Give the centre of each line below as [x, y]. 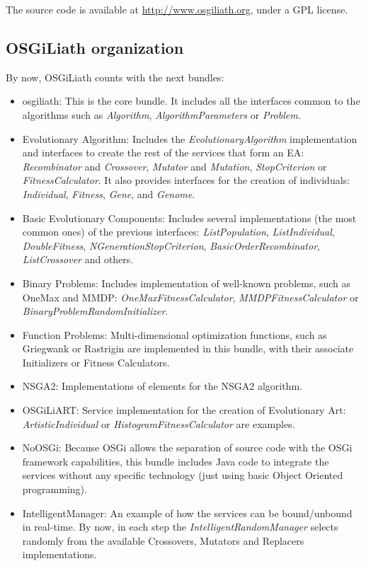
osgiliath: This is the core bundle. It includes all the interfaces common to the [191, 101]
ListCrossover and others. [78, 259]
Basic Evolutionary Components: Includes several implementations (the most [189, 218]
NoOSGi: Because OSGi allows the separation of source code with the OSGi [187, 447]
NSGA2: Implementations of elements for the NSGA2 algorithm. [162, 386]
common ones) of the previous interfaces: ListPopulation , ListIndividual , [178, 232]
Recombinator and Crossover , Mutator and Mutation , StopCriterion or [175, 166]
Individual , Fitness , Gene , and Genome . [109, 194]
